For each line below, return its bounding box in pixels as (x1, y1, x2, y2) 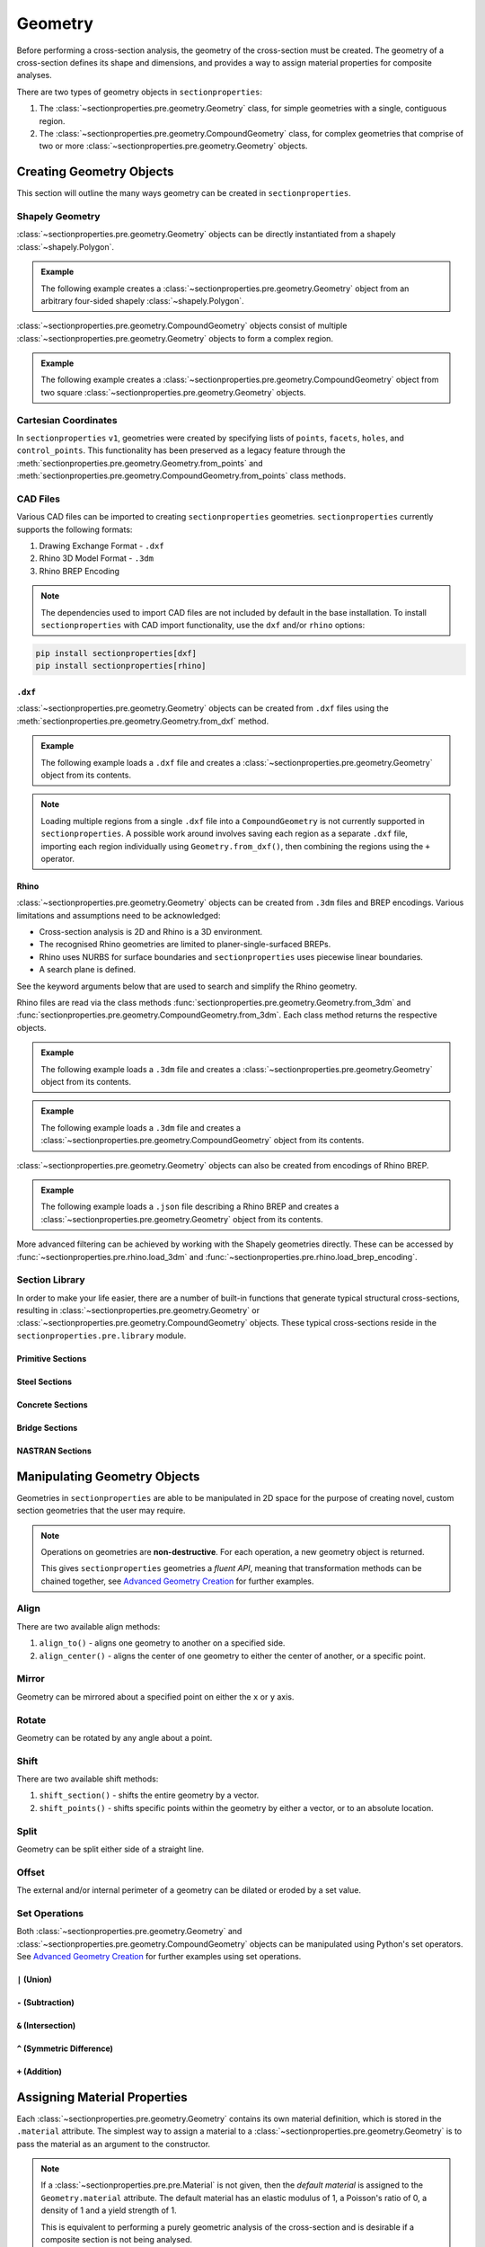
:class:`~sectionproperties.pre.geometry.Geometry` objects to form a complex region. (16, 333, 334, 343)
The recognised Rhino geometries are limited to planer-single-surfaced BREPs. (39, 939, 331, 950)
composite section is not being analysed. (40, 2234, 193, 2245)
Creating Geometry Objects (16, 164, 174, 180)
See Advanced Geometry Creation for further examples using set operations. (16, 1951, 302, 1961)
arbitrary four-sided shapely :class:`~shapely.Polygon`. (40, 295, 244, 306)
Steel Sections (16, 1376, 72, 1387)
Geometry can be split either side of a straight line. (16, 1843, 205, 1854)
